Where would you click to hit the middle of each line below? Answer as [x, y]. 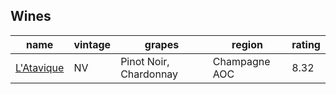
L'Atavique [40, 67]
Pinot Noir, [145, 61]
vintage [92, 44]
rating [306, 44]
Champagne [241, 61]
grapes [162, 44]
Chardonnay [149, 74]
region [247, 44]
